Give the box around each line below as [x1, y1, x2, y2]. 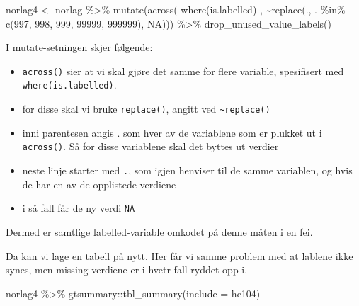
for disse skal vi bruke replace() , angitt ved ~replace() [22, 101, 270, 116]
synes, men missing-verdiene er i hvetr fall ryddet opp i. [6, 262, 248, 277]
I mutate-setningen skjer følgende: [6, 40, 153, 55]
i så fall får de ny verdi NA [22, 200, 135, 215]
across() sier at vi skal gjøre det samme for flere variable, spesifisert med [22, 63, 344, 78]
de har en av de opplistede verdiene [22, 176, 176, 191]
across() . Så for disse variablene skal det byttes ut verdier [22, 139, 279, 154]
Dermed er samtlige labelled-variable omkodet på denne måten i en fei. [6, 224, 313, 239]
